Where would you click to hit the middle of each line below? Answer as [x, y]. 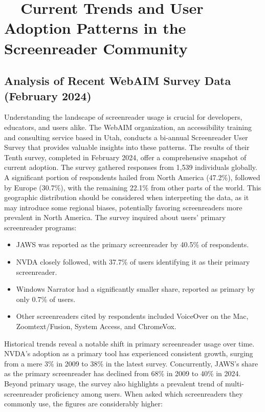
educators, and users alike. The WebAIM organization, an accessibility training [128, 127]
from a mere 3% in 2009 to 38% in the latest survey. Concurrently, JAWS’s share [131, 363]
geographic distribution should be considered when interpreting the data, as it [127, 197]
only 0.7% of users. [46, 299]
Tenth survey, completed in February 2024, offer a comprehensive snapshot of [125, 157]
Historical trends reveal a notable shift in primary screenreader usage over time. [129, 343]
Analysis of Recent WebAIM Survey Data [118, 81]
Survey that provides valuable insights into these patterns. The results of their [127, 147]
